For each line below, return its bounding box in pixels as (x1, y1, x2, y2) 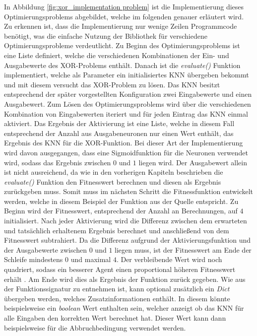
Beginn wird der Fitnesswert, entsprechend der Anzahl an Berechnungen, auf (4, 205, 238, 216)
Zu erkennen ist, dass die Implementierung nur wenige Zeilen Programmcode (4, 21, 237, 31)
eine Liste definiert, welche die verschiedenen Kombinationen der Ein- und (4, 50, 229, 60)
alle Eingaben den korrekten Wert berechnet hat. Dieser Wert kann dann (4, 313, 226, 323)
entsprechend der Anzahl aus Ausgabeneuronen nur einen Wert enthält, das (4, 128, 234, 138)
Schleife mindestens (4, 254, 63, 265)
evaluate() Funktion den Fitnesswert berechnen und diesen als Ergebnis (4, 176, 221, 187)
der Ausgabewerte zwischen (4, 244, 87, 255)
